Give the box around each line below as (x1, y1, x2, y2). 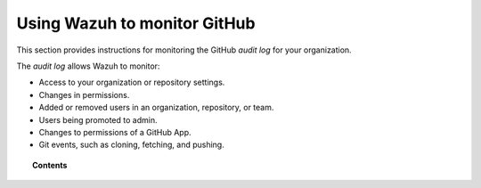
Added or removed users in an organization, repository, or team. (38, 102, 274, 113)
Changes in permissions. (38, 89, 130, 100)
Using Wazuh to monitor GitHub (16, 13, 256, 33)
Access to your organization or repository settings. (38, 77, 225, 88)
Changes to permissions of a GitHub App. (38, 127, 192, 137)
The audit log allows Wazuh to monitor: (16, 61, 160, 71)
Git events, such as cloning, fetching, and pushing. (38, 139, 224, 151)
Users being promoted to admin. (38, 114, 158, 125)
